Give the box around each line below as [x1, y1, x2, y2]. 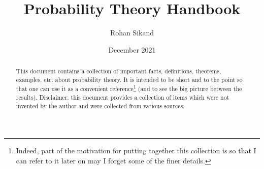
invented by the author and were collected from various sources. [16, 101, 185, 110]
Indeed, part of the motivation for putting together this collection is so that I [16, 145, 256, 156]
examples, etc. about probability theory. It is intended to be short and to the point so [16, 75, 243, 83]
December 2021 [108, 44, 156, 55]
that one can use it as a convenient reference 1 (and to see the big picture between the [16, 83, 242, 93]
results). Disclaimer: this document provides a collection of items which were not [16, 93, 229, 102]
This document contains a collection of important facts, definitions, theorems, [16, 67, 221, 75]
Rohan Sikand [110, 27, 154, 38]
